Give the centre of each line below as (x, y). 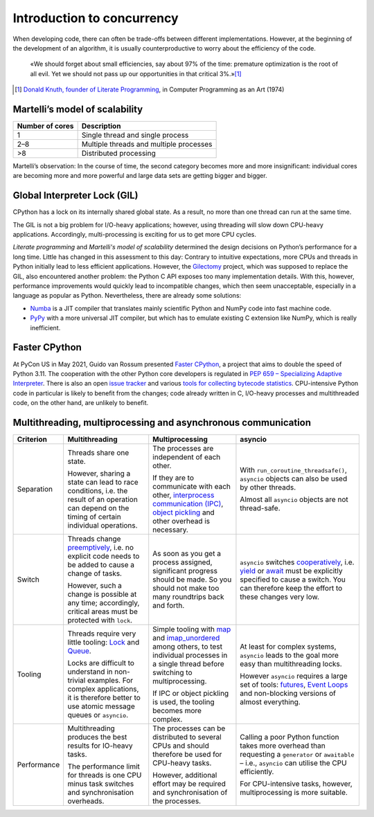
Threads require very (102, 634)
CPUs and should (181, 746)
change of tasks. (95, 573)
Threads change (94, 539)
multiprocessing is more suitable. (294, 792)
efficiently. (257, 771)
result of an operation (103, 499)
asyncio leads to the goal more (290, 655)
